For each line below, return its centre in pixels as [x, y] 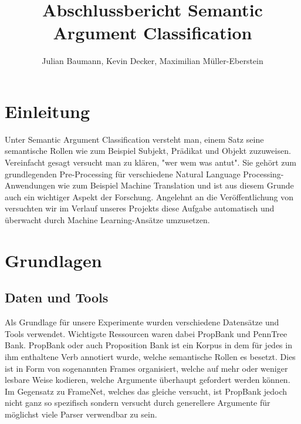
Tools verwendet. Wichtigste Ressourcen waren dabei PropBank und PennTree [146, 333]
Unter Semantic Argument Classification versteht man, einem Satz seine [134, 139]
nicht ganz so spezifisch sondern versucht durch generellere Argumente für [138, 403]
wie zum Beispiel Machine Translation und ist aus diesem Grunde [176, 185]
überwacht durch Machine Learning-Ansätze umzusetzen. [107, 220]
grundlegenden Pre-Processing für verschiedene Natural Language [123, 174]
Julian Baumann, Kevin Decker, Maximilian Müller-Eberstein [153, 61]
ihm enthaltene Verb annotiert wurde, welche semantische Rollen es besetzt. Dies [150, 356]
